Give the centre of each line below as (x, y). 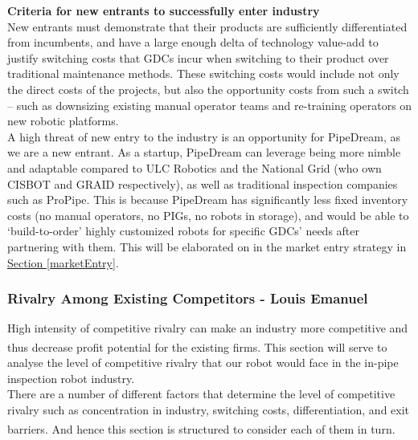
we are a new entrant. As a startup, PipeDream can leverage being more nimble (204, 152)
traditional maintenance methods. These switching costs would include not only (203, 73)
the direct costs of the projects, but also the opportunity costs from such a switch (208, 89)
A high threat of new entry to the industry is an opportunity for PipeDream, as (204, 136)
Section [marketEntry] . (63, 262)
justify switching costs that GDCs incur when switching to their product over (198, 57)
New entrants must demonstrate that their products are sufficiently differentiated (207, 26)
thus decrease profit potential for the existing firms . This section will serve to (197, 346)
